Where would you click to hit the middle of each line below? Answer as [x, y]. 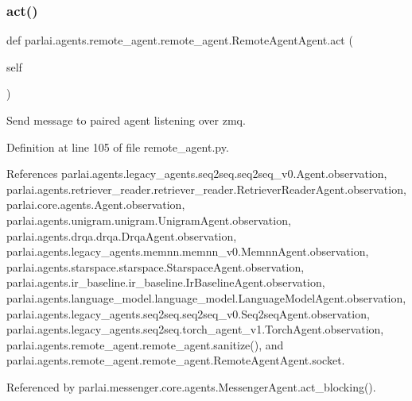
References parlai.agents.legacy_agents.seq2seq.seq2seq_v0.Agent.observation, [197, 174]
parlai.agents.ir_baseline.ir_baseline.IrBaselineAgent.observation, [166, 282]
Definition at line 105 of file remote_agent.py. [118, 147]
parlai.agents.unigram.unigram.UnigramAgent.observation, [149, 220]
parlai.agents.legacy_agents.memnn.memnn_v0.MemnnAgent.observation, [188, 251]
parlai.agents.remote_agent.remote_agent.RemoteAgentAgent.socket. [176, 360]
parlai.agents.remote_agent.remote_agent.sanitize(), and [145, 344]
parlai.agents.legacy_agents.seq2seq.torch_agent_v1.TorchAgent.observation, [195, 329]
